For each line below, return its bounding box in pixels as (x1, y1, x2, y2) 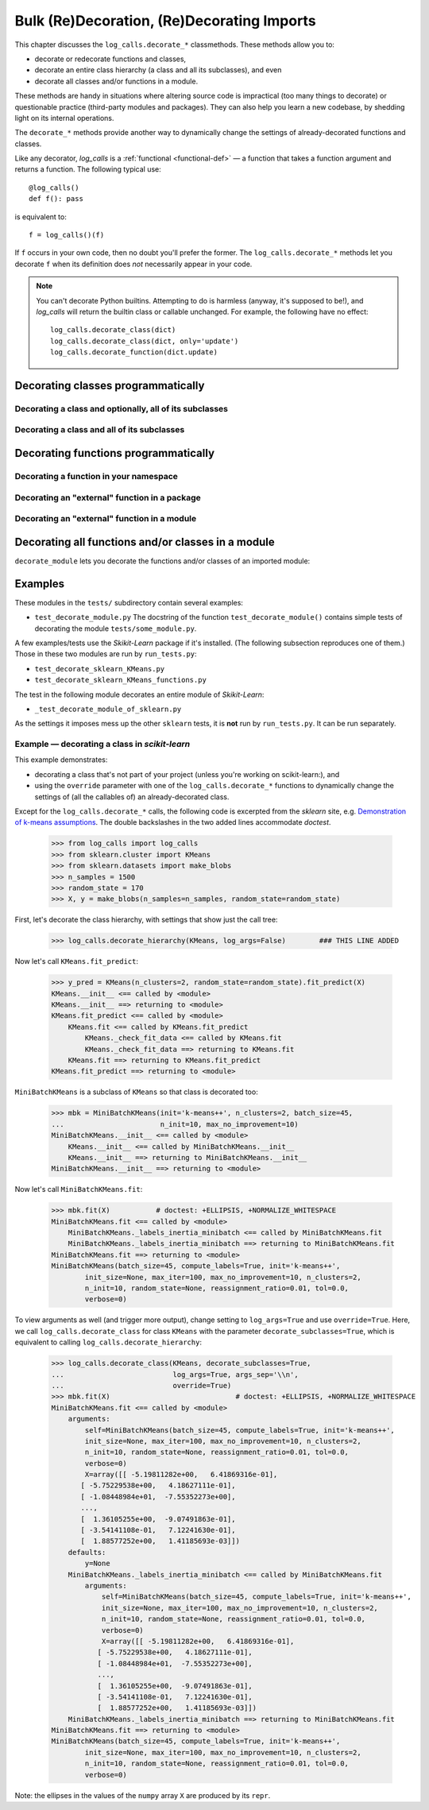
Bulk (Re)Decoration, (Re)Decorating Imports (14, 12, 317, 29)
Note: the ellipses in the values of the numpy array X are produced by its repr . (14, 1790, 271, 1800)
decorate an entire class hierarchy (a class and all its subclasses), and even (34, 65, 282, 75)
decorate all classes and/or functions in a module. (34, 76, 199, 86)
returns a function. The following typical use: (14, 164, 162, 174)
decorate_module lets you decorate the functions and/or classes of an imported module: (14, 556, 311, 566)
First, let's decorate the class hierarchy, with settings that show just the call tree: (14, 915, 278, 925)
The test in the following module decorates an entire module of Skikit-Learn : (14, 690, 265, 699)
